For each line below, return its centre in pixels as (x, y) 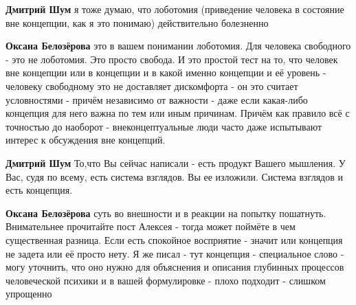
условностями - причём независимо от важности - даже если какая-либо (157, 99)
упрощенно (29, 294)
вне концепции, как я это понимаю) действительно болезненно (137, 22)
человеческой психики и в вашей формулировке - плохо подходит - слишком (166, 280)
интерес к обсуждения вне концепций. (86, 140)
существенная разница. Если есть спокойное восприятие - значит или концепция (174, 239)
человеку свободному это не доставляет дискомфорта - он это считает (152, 86)
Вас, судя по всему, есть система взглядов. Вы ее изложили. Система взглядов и (174, 176)
